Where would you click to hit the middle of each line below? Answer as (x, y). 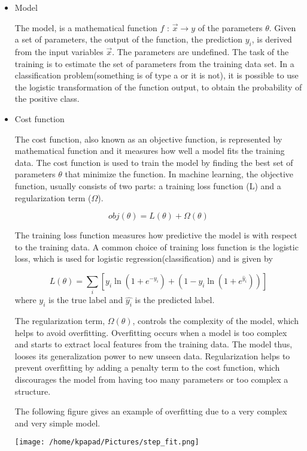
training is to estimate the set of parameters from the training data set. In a (154, 63)
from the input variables (59, 51)
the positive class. (47, 99)
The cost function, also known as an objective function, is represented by (148, 139)
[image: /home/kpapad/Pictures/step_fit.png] (107, 442)
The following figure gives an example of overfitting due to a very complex (151, 411)
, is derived (272, 39)
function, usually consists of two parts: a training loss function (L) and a (148, 185)
